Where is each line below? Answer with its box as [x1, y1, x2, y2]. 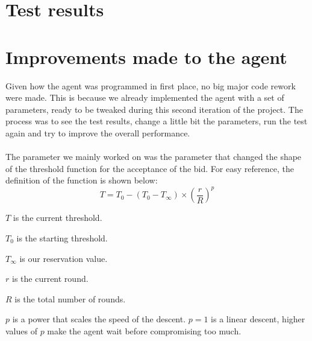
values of [5, 324, 37, 337]
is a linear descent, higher [211, 313, 305, 325]
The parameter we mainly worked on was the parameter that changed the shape [5, 150, 302, 163]
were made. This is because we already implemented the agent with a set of [5, 91, 284, 104]
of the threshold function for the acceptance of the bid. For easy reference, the [5, 162, 294, 174]
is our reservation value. [19, 252, 108, 264]
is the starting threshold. [16, 231, 108, 244]
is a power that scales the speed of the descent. [12, 313, 186, 325]
